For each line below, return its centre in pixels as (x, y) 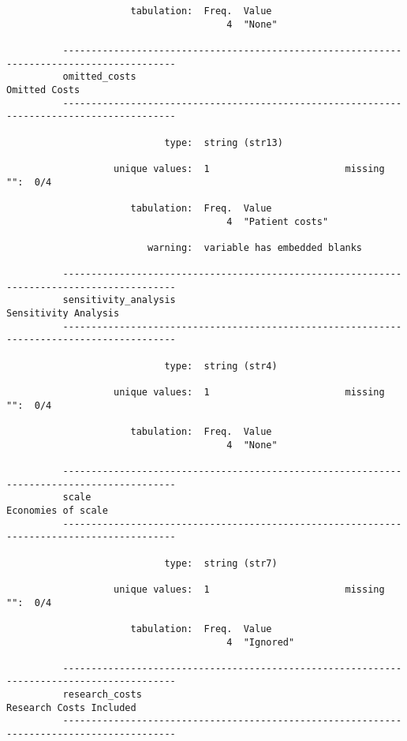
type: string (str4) (221, 366)
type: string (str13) (224, 142)
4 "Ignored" (261, 642)
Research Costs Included (71, 707)
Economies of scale (57, 510)
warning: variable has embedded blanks (255, 247)
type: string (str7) (221, 563)
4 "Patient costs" (278, 221)
